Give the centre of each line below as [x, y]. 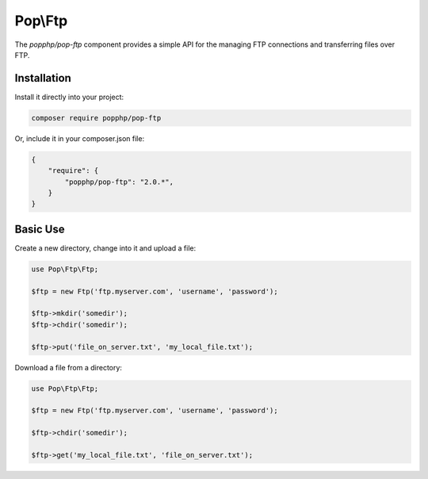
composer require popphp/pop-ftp [96, 118]
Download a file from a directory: [69, 367]
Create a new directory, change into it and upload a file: [105, 248]
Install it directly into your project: [69, 97]
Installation [43, 78]
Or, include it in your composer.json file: [80, 138]
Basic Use [40, 229]
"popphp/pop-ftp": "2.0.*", [119, 182]
